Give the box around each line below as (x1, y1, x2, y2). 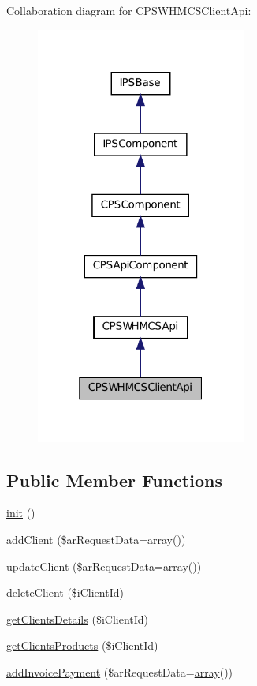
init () (6, 504, 35, 521)
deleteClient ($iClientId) (6, 584, 124, 601)
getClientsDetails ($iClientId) (6, 610, 149, 627)
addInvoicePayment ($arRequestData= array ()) (6, 663, 233, 680)
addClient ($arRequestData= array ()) (6, 531, 186, 547)
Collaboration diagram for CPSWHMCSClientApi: (6, 2, 251, 18)
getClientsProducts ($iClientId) (6, 637, 158, 654)
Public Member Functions (6, 467, 222, 492)
